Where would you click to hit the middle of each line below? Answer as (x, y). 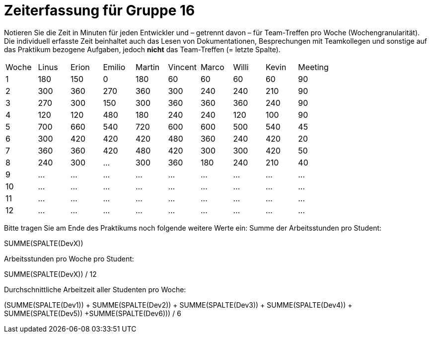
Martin (147, 67)
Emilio (114, 67)
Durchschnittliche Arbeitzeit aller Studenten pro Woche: (95, 289)
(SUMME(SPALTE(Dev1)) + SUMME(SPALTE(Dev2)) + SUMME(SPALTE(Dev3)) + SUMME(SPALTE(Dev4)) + (178, 305)
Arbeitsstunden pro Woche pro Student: (69, 258)
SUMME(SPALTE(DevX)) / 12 (50, 274)
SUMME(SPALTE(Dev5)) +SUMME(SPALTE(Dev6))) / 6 (93, 313)
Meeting (313, 67)
